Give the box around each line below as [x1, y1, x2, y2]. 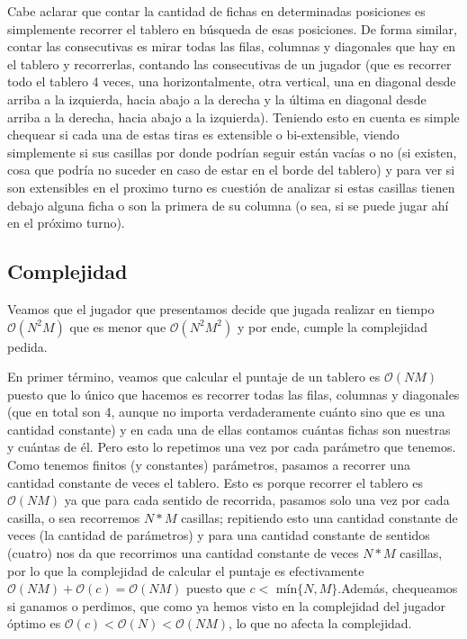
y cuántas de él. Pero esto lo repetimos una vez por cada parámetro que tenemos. [7, 437, 456, 456]
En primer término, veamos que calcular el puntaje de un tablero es [7, 367, 381, 386]
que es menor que [69, 317, 166, 336]
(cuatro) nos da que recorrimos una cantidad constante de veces [7, 544, 359, 562]
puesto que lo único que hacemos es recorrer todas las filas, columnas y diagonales [7, 384, 460, 403]
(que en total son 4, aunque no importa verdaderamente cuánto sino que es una [7, 402, 445, 421]
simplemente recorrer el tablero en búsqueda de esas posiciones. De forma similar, [7, 19, 457, 38]
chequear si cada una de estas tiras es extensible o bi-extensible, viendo [7, 125, 400, 144]
